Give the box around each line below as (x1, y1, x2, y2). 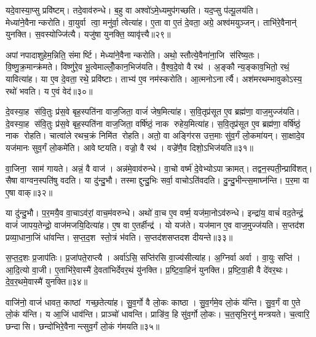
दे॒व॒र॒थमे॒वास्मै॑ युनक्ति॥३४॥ (6, 275, 88, 288)
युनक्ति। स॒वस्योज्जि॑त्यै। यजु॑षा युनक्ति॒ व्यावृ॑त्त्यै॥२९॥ (6, 28, 171, 41)
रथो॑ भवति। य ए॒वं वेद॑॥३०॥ (6, 84, 93, 97)
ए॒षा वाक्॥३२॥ (6, 185, 53, 198)
